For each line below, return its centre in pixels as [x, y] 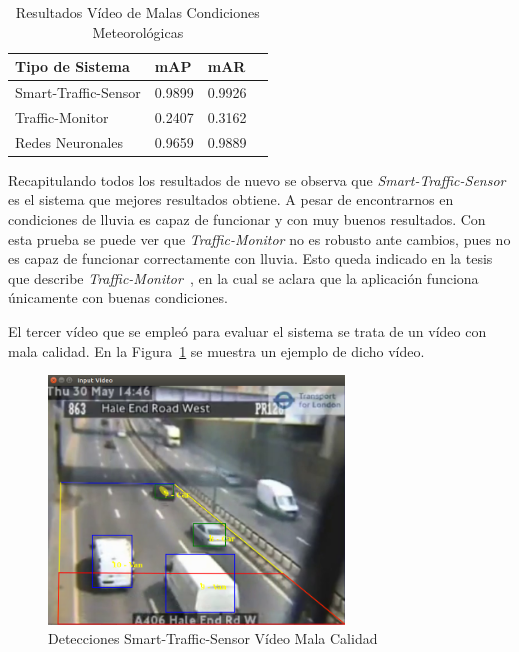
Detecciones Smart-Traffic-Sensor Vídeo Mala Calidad [213, 638]
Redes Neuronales [69, 141]
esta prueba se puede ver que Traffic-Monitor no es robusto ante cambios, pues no [259, 238]
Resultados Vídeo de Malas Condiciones [137, 12]
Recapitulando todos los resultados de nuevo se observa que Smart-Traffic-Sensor [257, 179]
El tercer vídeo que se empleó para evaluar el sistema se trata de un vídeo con [247, 330]
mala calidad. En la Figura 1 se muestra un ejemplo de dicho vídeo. [216, 350]
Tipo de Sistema [72, 66]
